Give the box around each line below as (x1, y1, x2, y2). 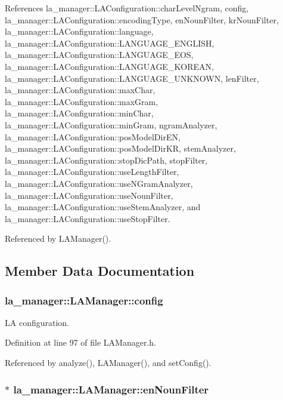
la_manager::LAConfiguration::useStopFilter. (5, 212, 170, 224)
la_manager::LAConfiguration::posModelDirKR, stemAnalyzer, (5, 142, 236, 155)
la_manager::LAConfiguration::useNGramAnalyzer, (5, 177, 193, 189)
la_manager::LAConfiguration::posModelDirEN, (5, 130, 181, 143)
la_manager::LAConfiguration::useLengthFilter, (5, 165, 179, 178)
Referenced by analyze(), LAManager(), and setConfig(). (5, 356, 212, 369)
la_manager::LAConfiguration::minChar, (5, 107, 154, 119)
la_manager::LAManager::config (5, 293, 163, 307)
